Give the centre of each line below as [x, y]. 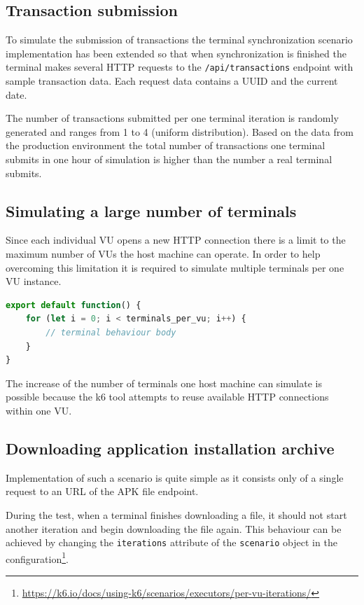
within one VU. [39, 410]
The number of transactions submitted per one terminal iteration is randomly [172, 118]
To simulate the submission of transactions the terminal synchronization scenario [179, 40]
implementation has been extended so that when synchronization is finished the [176, 53]
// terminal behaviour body [111, 332]
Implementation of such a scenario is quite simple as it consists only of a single [175, 477]
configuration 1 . [37, 557]
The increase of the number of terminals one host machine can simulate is [164, 383]
